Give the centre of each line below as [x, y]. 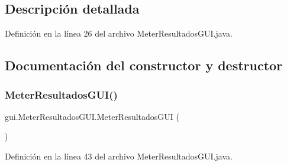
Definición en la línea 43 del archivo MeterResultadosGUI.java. [119, 156]
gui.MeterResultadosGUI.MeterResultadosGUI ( [92, 116]
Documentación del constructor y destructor [144, 65]
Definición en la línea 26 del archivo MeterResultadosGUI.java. [119, 33]
